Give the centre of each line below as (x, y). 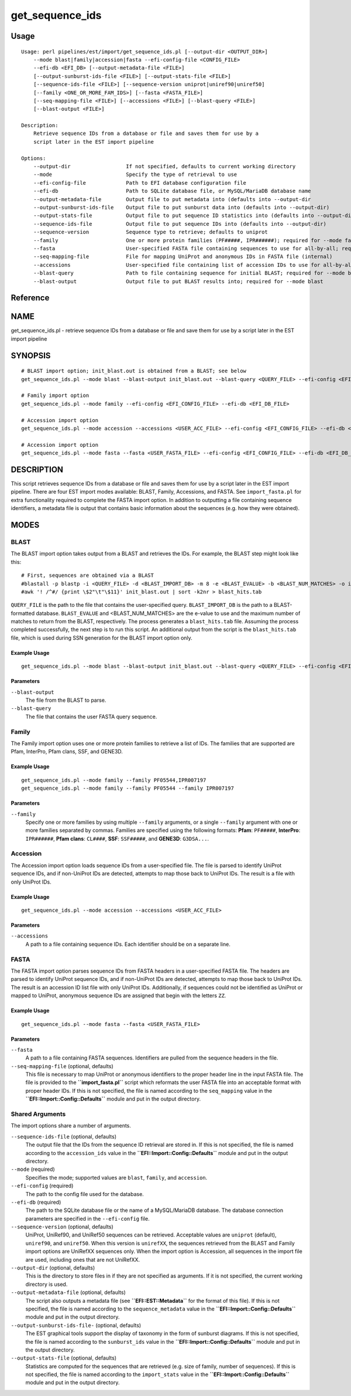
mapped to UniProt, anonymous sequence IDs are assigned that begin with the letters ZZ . (118, 996)
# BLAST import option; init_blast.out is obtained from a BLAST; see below (134, 371)
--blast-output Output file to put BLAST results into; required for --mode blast (178, 281)
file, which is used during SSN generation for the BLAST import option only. (101, 638)
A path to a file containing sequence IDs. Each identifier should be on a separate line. (128, 944)
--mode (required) (33, 1169)
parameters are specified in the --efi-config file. (87, 1218)
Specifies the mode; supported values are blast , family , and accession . (116, 1177)
